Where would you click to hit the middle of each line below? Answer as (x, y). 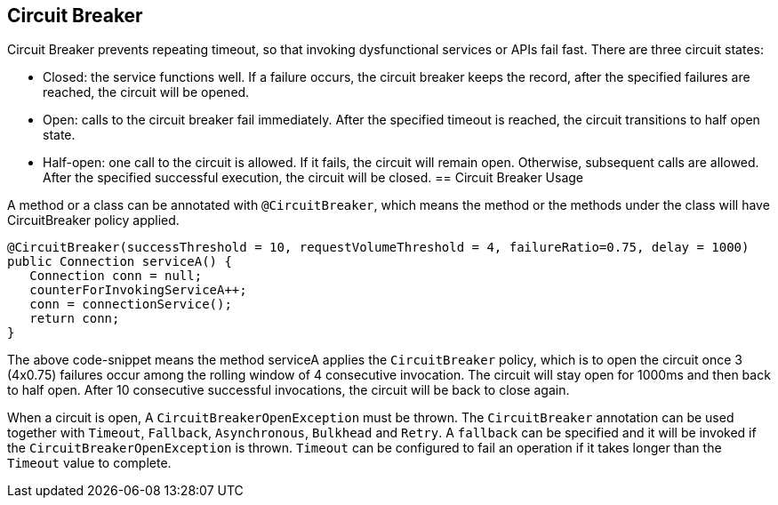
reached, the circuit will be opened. (146, 92)
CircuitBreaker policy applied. (93, 220)
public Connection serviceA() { (120, 262)
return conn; (75, 319)
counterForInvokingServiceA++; (138, 290)
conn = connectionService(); (131, 305)
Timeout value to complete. (89, 463)
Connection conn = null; (116, 276)
